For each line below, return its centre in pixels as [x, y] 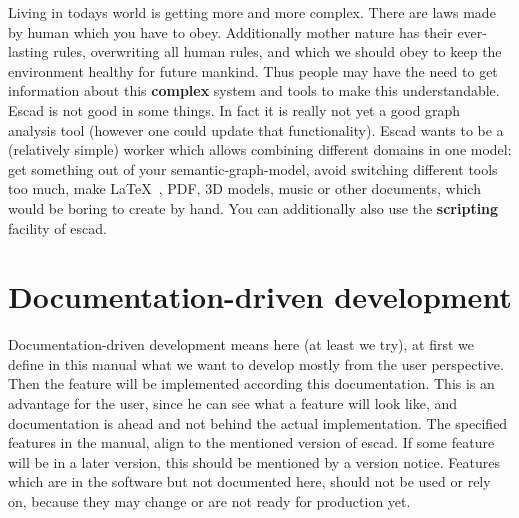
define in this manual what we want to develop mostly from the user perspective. [256, 363]
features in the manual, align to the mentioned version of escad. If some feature [251, 442]
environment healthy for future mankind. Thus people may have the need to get [253, 70]
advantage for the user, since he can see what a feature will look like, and [233, 403]
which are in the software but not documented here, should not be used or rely [249, 481]
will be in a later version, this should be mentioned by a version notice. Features [254, 461]
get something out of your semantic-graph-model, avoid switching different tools [253, 168]
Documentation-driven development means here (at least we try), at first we [241, 344]
